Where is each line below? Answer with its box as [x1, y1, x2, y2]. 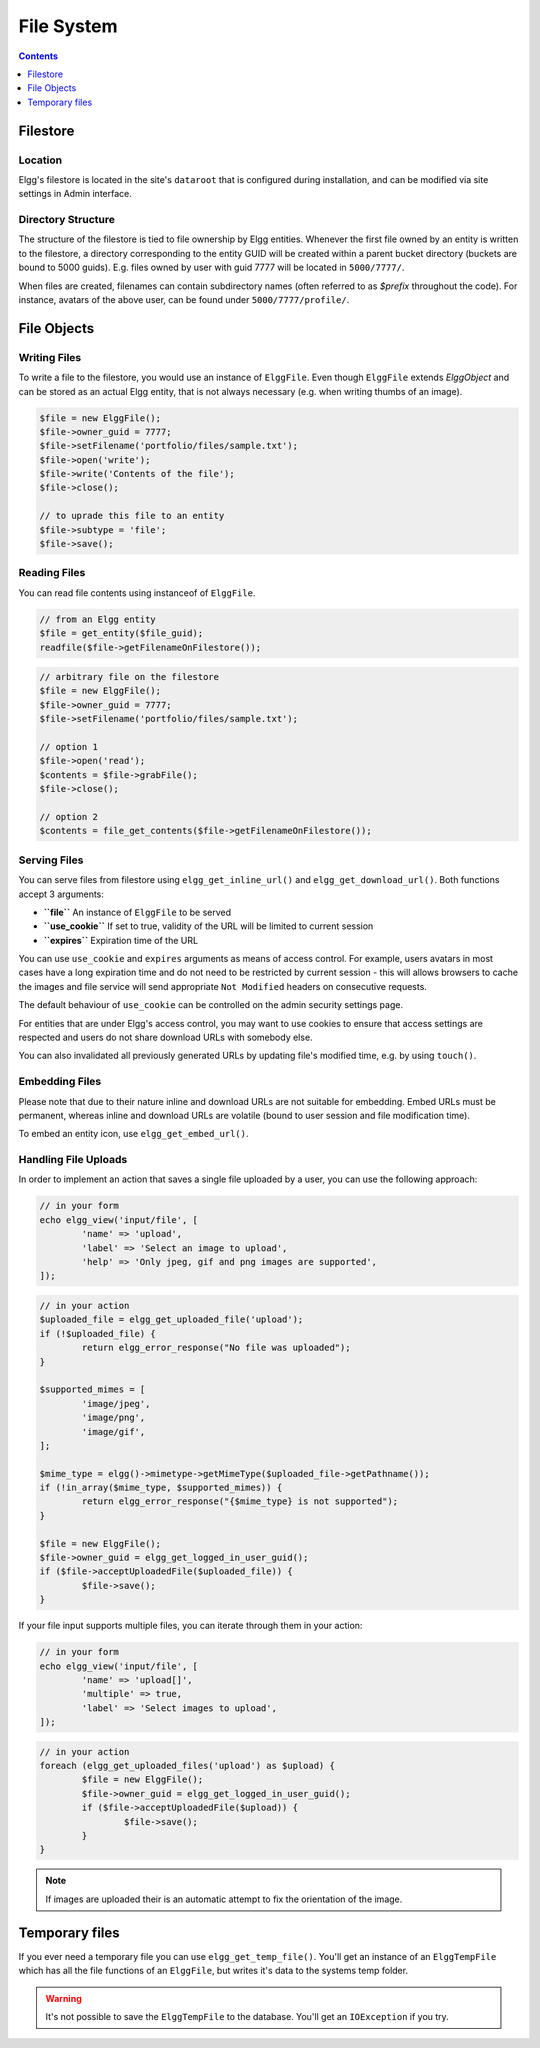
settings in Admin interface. [18, 188, 132, 200]
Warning [45, 1992, 82, 2004]
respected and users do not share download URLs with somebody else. [18, 1031, 314, 1044]
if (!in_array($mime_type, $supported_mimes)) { [39, 1482, 283, 1494]
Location [18, 153, 63, 167]
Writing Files [18, 350, 82, 364]
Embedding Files [18, 1075, 102, 1089]
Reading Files [18, 566, 86, 580]
